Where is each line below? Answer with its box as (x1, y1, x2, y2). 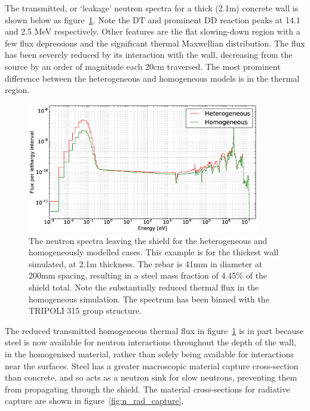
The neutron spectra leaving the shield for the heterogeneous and (29, 234, 268, 246)
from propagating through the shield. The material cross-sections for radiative (5, 382, 290, 395)
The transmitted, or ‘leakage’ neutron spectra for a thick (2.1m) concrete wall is (5, 2, 299, 14)
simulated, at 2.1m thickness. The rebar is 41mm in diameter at (29, 257, 263, 270)
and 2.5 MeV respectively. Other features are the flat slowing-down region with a (5, 25, 300, 38)
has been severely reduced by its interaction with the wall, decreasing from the (5, 48, 293, 61)
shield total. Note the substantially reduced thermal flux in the (29, 280, 259, 293)
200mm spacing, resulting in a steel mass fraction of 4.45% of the (29, 269, 268, 282)
